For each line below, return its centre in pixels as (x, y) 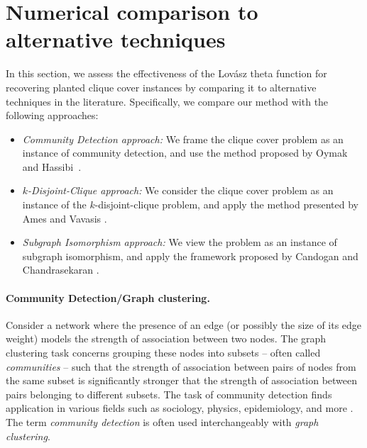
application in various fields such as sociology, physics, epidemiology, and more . (180, 408)
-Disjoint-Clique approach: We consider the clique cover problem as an (181, 190)
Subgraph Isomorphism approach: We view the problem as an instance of (180, 242)
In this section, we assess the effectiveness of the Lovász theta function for (166, 73)
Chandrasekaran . (61, 270)
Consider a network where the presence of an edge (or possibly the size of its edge (184, 324)
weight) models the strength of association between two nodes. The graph (166, 338)
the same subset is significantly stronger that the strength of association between (182, 380)
